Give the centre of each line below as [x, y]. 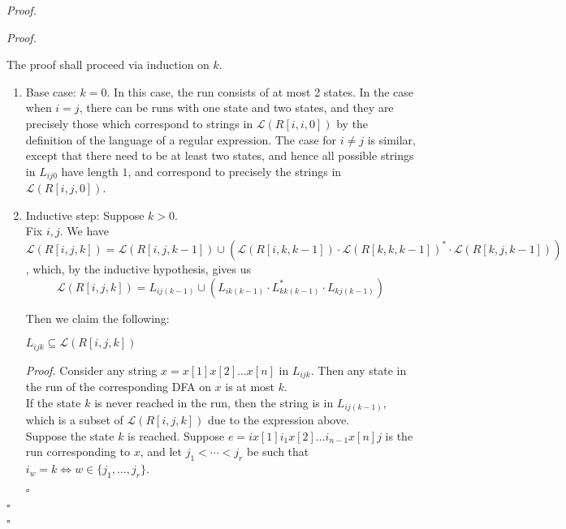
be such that [278, 452]
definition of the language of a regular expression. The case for [181, 139]
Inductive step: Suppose [85, 215]
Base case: [51, 91]
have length [90, 171]
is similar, [391, 139]
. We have [84, 231]
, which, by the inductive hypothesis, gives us [138, 268]
